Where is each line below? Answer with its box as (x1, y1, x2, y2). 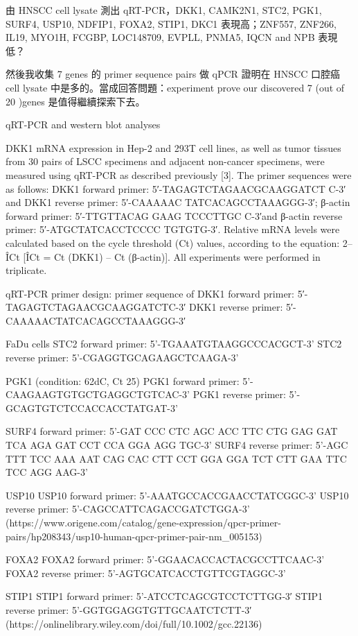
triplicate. (6, 263, 47, 277)
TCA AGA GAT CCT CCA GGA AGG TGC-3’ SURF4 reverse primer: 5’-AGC (6, 438, 348, 452)
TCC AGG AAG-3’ (6, 465, 88, 479)
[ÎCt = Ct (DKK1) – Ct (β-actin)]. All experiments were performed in (23, 249, 321, 264)
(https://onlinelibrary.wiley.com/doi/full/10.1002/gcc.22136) (6, 616, 262, 630)
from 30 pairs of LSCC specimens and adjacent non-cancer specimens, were (6, 154, 325, 169)
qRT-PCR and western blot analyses (6, 117, 161, 132)
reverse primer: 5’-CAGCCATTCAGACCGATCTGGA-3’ (6, 501, 250, 516)
